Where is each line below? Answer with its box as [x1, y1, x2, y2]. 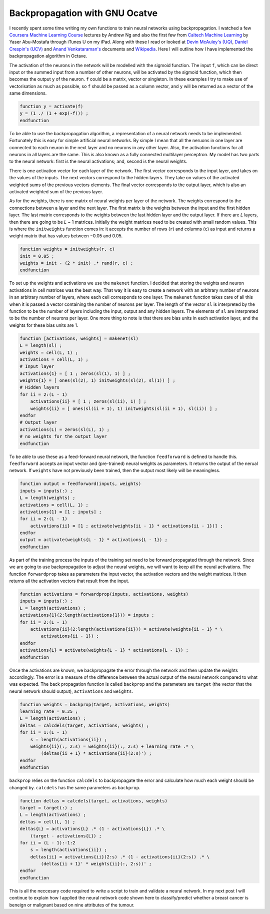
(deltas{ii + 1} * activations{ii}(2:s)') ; [40, 751, 152, 756]
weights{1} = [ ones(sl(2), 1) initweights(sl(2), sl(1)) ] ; [19, 378, 175, 383]
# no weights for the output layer [19, 433, 107, 439]
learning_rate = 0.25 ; [19, 709, 78, 714]
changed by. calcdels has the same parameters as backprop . [9, 784, 140, 790]
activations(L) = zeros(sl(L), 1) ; [19, 426, 110, 432]
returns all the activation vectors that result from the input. [9, 578, 129, 584]
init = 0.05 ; [19, 253, 54, 259]
